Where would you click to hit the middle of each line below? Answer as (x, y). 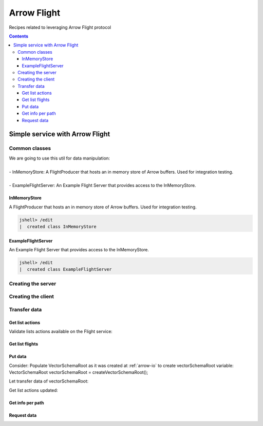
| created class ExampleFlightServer (66, 269)
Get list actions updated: (34, 390)
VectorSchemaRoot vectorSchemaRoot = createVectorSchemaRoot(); (79, 372)
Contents (19, 36)
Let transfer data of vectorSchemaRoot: (49, 381)
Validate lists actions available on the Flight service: (61, 331)
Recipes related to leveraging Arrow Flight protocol (60, 27)
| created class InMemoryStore (58, 227)
